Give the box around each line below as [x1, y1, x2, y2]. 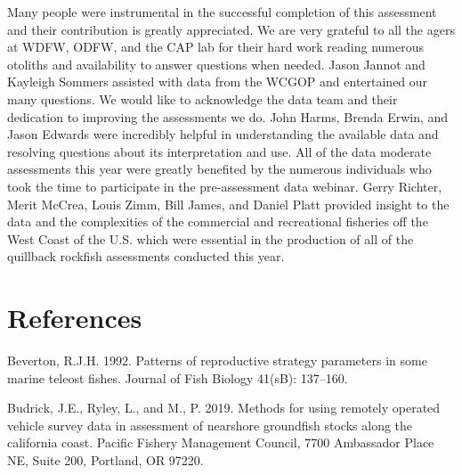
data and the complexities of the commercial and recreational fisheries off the [7, 212, 428, 231]
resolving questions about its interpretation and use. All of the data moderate [7, 142, 432, 160]
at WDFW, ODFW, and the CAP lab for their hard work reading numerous [7, 37, 425, 56]
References [7, 299, 142, 336]
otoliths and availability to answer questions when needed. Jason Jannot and [7, 54, 426, 73]
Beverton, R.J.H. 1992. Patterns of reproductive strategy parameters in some [7, 351, 427, 370]
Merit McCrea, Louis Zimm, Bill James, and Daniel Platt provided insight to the [7, 194, 450, 213]
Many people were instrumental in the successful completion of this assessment [7, 3, 437, 20]
